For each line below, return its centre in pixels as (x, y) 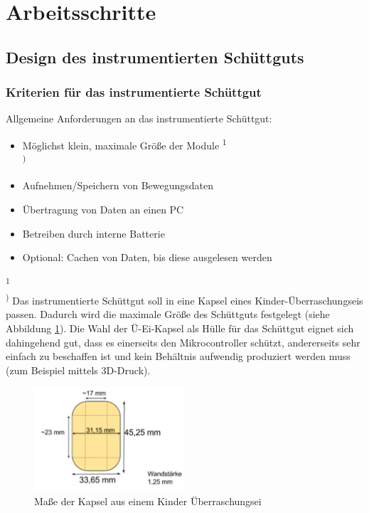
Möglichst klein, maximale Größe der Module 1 (124, 144)
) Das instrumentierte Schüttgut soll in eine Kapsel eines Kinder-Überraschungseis (184, 299)
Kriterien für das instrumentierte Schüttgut (134, 92)
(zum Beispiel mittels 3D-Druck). (78, 370)
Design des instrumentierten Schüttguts (155, 57)
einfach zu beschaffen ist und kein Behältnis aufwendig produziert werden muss (178, 356)
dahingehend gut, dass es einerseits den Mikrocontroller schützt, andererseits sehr (183, 342)
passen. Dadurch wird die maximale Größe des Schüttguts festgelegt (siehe (168, 314)
